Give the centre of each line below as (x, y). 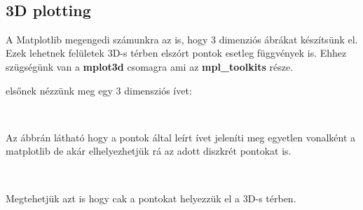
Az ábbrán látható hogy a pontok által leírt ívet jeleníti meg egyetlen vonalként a (181, 137)
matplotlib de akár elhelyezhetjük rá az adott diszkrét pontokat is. (149, 151)
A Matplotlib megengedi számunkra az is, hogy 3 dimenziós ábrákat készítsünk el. (182, 39)
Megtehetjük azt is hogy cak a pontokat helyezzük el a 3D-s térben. (151, 198)
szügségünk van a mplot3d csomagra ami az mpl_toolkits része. (150, 66)
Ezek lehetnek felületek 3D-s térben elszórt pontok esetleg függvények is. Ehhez (176, 53)
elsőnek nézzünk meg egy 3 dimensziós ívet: (99, 90)
